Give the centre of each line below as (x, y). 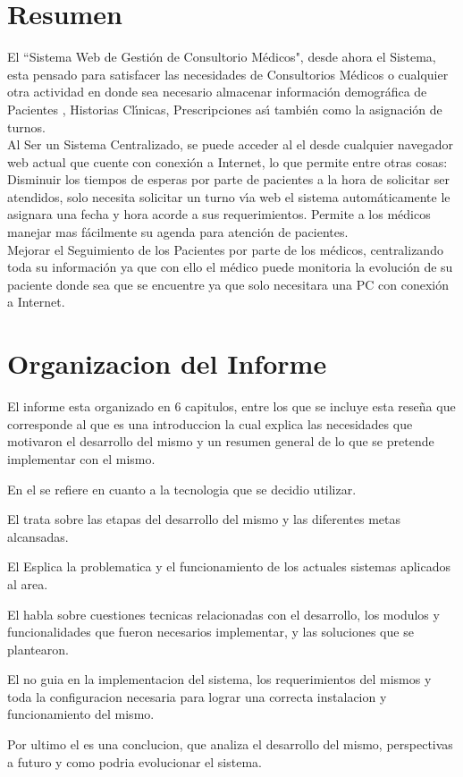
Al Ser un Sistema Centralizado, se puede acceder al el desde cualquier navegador (230, 144)
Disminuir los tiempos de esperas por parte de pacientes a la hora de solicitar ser (228, 179)
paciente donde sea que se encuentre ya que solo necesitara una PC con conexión (228, 284)
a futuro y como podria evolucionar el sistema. (135, 761)
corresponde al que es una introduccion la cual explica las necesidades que (210, 423)
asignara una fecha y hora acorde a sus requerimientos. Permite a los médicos (219, 214)
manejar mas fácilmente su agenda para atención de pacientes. (178, 232)
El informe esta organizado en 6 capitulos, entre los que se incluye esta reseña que (231, 406)
